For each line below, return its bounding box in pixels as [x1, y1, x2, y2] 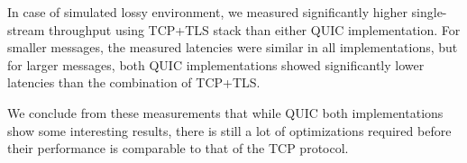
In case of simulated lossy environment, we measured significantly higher [7, 3, 407, 21]
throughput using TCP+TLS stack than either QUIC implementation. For [48, 20, 461, 39]
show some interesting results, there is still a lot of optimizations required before [7, 121, 452, 140]
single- [411, 3, 447, 21]
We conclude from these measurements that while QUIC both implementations [7, 103, 444, 122]
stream [7, 20, 45, 39]
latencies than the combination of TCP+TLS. [7, 73, 261, 92]
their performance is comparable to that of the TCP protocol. [7, 139, 349, 158]
